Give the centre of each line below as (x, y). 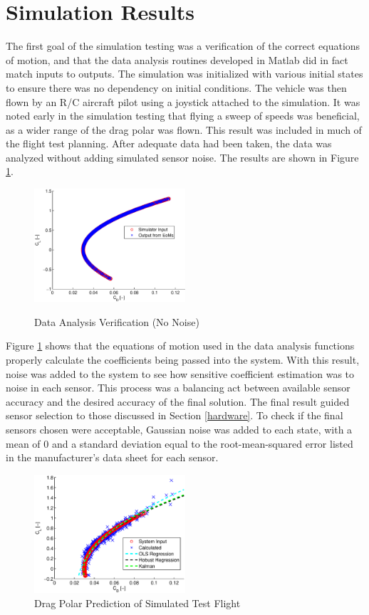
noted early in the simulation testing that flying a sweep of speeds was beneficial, (183, 116)
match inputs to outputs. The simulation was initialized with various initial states (184, 74)
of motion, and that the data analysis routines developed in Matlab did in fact (177, 59)
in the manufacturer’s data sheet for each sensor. (112, 457)
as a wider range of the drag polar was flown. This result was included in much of (184, 129)
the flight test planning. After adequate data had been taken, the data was (169, 143)
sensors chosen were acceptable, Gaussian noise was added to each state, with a (179, 430)
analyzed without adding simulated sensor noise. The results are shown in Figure (182, 157)
